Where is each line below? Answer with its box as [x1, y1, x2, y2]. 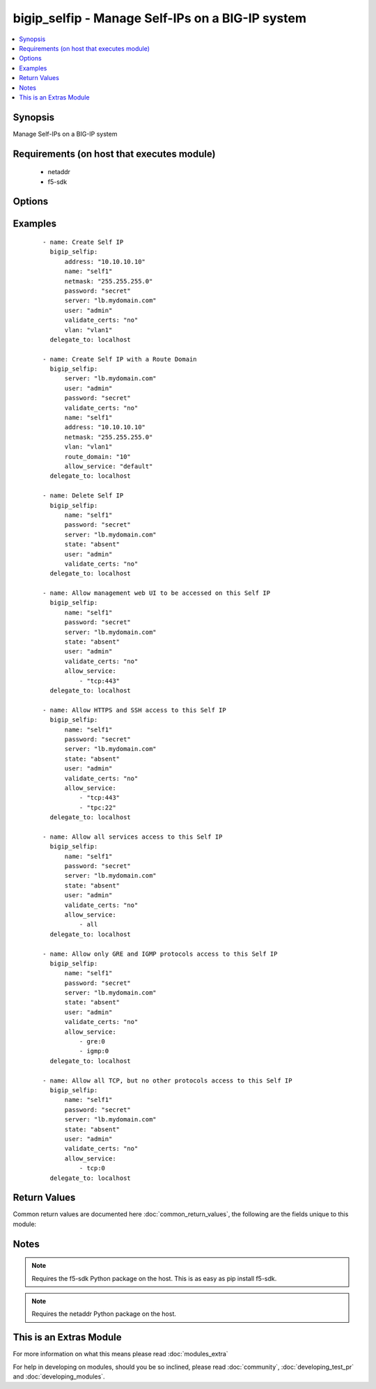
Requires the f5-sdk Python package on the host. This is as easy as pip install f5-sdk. [31, 1274, 277, 1282]
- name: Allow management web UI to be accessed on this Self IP [42, 589, 271, 597]
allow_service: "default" [64, 463, 153, 470]
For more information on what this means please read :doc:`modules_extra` [13, 1350, 229, 1358]
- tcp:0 [79, 1164, 106, 1172]
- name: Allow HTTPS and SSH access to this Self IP [42, 706, 226, 714]
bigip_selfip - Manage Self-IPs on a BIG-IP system [13, 10, 306, 26]
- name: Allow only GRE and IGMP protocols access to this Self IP [42, 949, 278, 958]
